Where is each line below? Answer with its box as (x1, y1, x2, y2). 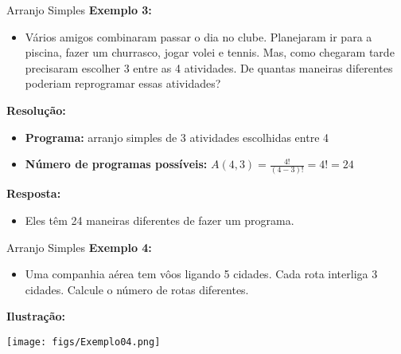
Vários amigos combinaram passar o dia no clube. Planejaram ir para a (25, 28, 372, 45)
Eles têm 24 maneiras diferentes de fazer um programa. (25, 212, 294, 229)
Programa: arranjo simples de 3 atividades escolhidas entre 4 (25, 128, 329, 145)
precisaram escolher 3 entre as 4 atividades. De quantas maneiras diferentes (25, 59, 393, 76)
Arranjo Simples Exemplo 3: (6, 2, 152, 18)
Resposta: (6, 185, 61, 202)
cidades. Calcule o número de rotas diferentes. (25, 281, 249, 297)
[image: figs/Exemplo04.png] (6, 336, 161, 348)
